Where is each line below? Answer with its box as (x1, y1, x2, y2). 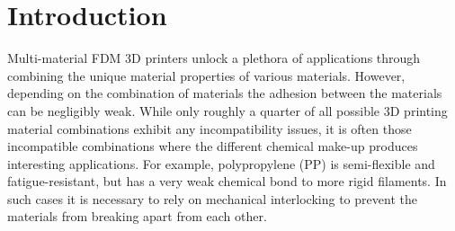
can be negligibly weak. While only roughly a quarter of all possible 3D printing (7, 101, 448, 120)
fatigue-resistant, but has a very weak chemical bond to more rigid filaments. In (7, 172, 447, 191)
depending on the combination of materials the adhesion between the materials (7, 84, 442, 102)
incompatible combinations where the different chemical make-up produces (7, 137, 418, 155)
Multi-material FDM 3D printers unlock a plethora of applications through (7, 49, 421, 67)
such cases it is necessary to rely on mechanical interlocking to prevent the (7, 189, 417, 208)
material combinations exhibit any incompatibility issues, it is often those (7, 119, 412, 138)
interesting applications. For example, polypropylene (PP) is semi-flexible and (7, 154, 435, 173)
